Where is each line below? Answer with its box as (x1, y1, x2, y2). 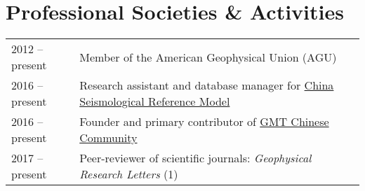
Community (79, 129, 138, 146)
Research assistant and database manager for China (79, 77, 334, 94)
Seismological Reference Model (79, 93, 230, 110)
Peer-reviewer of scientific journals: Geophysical (79, 150, 312, 167)
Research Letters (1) (79, 166, 178, 183)
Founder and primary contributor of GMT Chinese (79, 113, 329, 130)
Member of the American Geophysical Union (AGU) (79, 48, 337, 65)
